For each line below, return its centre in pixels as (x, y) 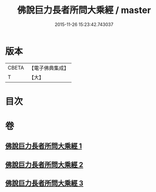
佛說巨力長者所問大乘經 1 (44, 146)
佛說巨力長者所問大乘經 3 (44, 183)
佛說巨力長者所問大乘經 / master (84, 10)
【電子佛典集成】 (49, 68)
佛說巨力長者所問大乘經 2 (44, 165)
